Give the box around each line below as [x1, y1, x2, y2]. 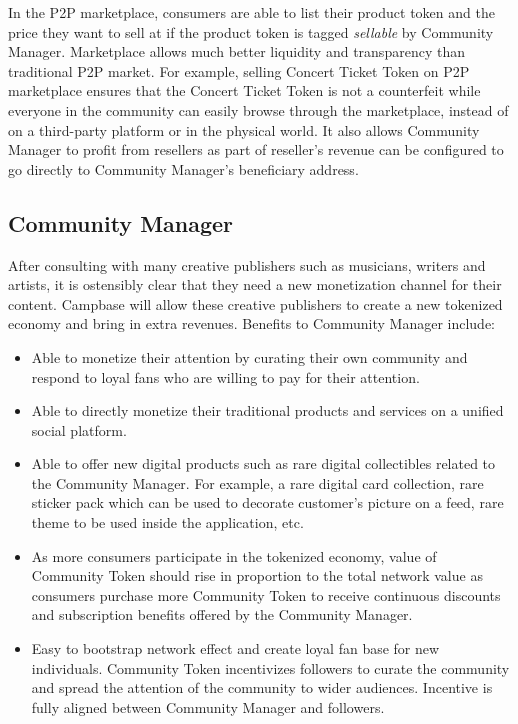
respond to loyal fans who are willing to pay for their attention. [31, 366, 420, 387]
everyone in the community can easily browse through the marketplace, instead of [8, 99, 509, 120]
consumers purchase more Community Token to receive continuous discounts [31, 584, 501, 605]
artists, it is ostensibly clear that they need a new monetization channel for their [8, 274, 502, 295]
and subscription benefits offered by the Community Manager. [31, 604, 413, 625]
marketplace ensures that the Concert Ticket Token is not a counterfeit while [8, 80, 481, 101]
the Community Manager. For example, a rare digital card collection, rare [31, 472, 484, 493]
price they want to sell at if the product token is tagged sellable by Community [8, 21, 494, 42]
